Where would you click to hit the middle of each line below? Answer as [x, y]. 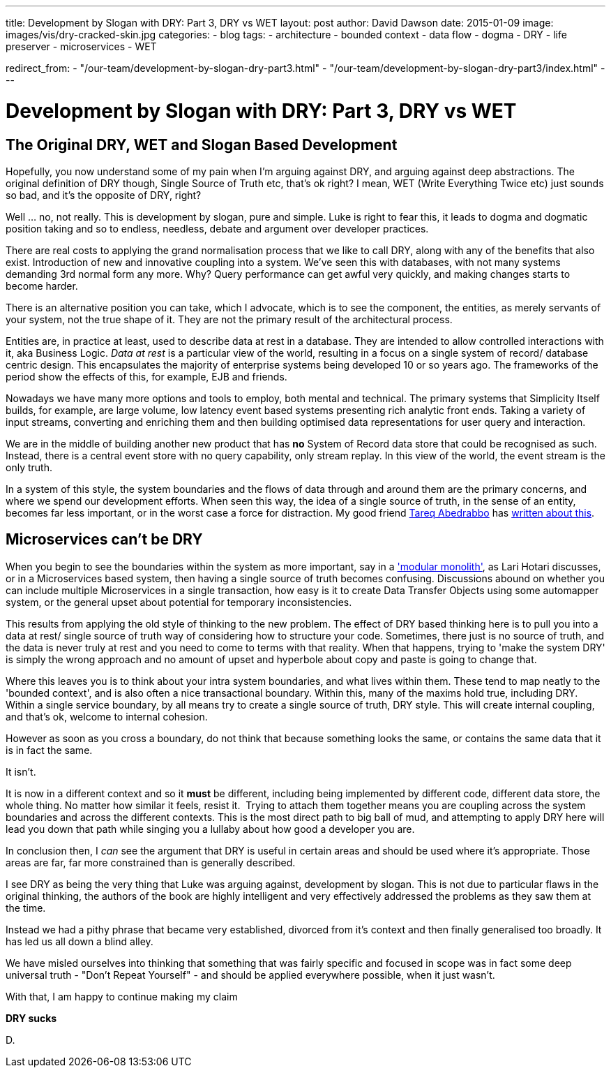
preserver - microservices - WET [81, 46]
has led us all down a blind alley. [80, 941]
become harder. [42, 286]
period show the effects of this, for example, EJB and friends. [146, 376]
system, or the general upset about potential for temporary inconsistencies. [179, 602]
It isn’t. [21, 771]
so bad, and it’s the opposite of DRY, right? [104, 195]
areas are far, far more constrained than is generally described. [151, 862]
